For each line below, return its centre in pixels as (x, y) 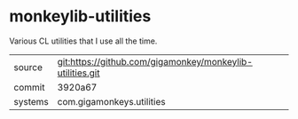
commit (29, 87)
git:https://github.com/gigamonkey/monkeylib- (155, 61)
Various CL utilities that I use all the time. (83, 41)
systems (31, 101)
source (28, 67)
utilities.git (78, 73)
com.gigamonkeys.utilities (111, 101)
